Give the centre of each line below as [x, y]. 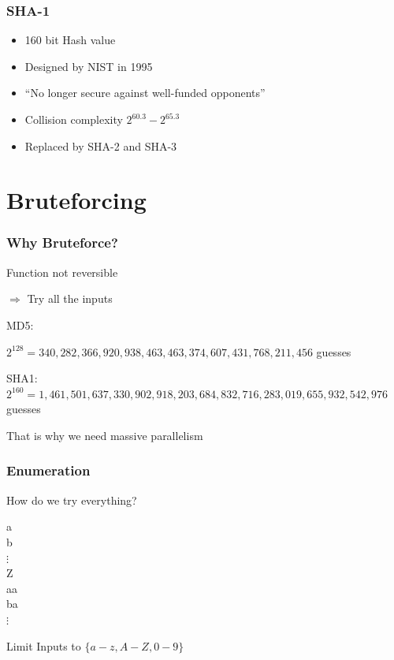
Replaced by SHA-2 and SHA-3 [101, 145]
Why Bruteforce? [62, 242]
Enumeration [48, 470]
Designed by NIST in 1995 [89, 66]
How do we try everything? [72, 500]
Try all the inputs [70, 298]
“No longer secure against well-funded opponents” [145, 93]
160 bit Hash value [70, 40]
